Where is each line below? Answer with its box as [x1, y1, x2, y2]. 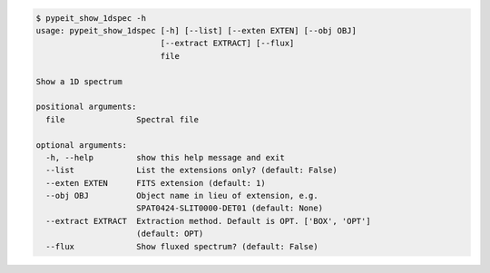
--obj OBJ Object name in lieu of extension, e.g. [45, 190, 318, 201]
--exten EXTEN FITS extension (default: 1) [45, 178, 267, 188]
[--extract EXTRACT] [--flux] [160, 38, 295, 49]
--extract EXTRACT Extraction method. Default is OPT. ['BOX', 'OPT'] [45, 216, 371, 226]
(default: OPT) [136, 229, 204, 239]
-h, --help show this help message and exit [45, 152, 285, 162]
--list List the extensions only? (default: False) [45, 165, 338, 176]
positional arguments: [35, 102, 137, 112]
